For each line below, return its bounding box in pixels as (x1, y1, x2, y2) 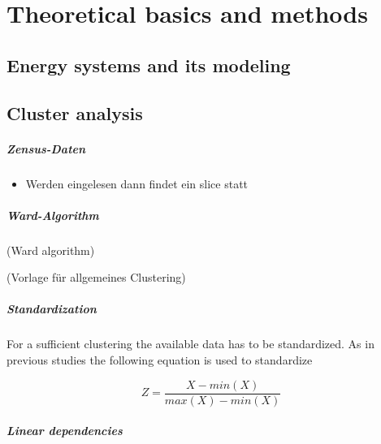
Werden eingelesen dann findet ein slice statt (25, 175, 249, 192)
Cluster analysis (6, 100, 143, 125)
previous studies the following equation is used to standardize (6, 351, 313, 368)
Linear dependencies (6, 422, 123, 439)
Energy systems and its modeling (6, 52, 291, 77)
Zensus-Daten (6, 140, 86, 157)
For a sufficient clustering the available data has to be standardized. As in (6, 335, 375, 352)
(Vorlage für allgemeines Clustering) (6, 269, 186, 286)
